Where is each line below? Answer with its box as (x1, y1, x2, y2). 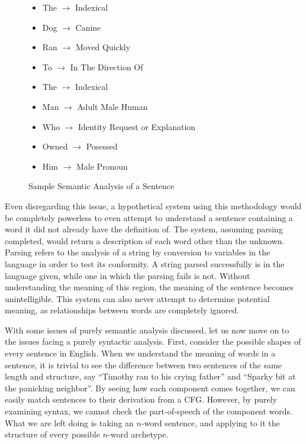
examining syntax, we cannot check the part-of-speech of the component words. (5, 405, 292, 417)
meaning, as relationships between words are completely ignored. (5, 304, 239, 316)
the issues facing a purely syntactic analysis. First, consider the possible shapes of (5, 335, 301, 348)
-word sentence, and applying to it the (141, 416, 280, 429)
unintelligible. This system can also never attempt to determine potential (5, 292, 270, 304)
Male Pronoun (76, 160, 128, 172)
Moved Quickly (75, 41, 131, 53)
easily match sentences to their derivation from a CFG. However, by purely (5, 393, 277, 406)
